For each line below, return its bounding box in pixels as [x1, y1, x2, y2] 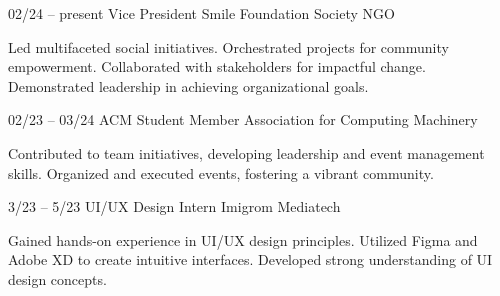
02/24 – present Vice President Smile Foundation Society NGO [8, 3, 395, 23]
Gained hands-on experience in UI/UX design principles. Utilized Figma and [8, 229, 478, 250]
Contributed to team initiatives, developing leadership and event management [8, 142, 485, 163]
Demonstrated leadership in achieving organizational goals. [8, 75, 369, 96]
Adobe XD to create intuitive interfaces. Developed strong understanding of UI [8, 249, 493, 270]
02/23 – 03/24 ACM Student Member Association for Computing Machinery [8, 109, 478, 130]
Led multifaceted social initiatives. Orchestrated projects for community [8, 36, 449, 57]
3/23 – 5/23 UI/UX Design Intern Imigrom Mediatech [8, 196, 341, 217]
